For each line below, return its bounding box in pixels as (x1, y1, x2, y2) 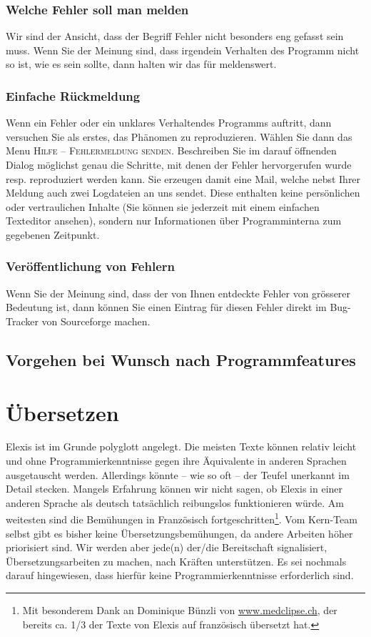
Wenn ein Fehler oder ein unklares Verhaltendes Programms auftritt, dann (6, 115, 332, 130)
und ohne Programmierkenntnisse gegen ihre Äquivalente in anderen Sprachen (6, 453, 347, 468)
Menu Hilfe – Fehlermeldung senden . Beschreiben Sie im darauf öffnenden (6, 143, 337, 158)
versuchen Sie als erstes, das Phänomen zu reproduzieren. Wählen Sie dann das (6, 129, 352, 144)
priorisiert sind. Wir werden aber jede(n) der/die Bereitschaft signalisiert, (6, 540, 327, 555)
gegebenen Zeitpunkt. (6, 227, 100, 242)
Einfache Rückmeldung (6, 87, 141, 104)
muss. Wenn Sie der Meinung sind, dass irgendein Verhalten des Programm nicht (6, 42, 360, 57)
